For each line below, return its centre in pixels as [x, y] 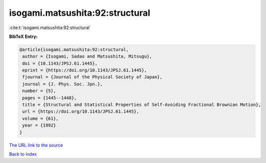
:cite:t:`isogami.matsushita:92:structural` [50, 28]
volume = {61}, [41, 118]
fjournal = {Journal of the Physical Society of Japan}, [92, 77]
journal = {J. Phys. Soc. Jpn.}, [63, 84]
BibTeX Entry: [23, 36]
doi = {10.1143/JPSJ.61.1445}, [60, 63]
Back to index [23, 154]
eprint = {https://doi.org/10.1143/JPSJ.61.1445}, [85, 70]
